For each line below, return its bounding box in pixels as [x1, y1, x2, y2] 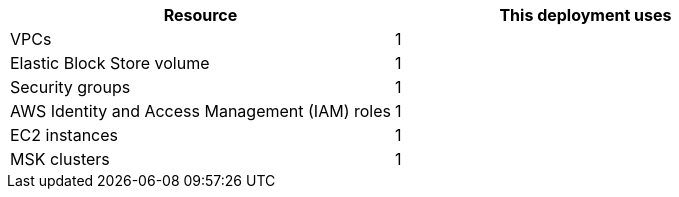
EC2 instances [10, 125, 118, 145]
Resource [163, 5, 238, 25]
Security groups [10, 77, 131, 97]
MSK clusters [10, 149, 110, 169]
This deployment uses [499, 5, 672, 25]
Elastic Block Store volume [10, 53, 210, 73]
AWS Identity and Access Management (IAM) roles [10, 101, 391, 121]
